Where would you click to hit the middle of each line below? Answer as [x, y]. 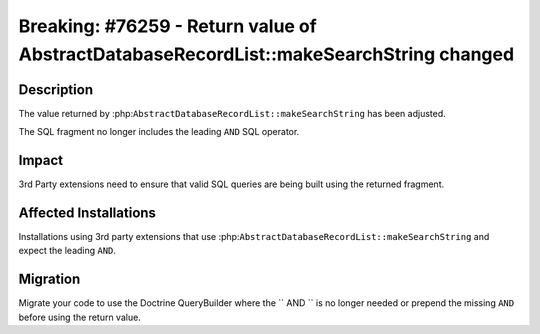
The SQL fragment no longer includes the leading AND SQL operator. [159, 132]
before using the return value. [80, 317]
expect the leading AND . [67, 251]
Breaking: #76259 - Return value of [167, 26]
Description [56, 89]
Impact [41, 160]
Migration [49, 279]
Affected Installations [87, 212]
